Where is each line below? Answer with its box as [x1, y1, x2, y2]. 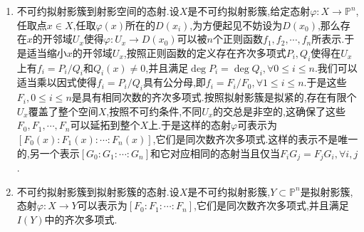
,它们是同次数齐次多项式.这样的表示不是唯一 [152, 131, 358, 146]
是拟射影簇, [300, 184, 353, 199]
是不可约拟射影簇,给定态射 [187, 4, 311, 18]
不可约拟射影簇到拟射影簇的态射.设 [16, 184, 180, 199]
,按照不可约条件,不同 [106, 103, 202, 118]
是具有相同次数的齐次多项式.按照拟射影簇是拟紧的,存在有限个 [71, 90, 357, 105]
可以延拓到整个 [70, 117, 140, 132]
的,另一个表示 [16, 145, 80, 160]
